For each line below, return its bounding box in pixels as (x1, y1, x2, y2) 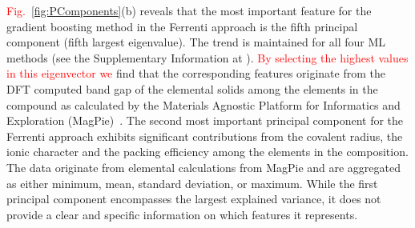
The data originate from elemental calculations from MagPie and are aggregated (6, 158, 401, 175)
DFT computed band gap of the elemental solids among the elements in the (6, 80, 378, 97)
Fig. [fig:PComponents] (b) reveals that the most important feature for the (6, 2, 372, 18)
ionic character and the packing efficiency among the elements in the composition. (6, 143, 409, 160)
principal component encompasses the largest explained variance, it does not (6, 190, 381, 207)
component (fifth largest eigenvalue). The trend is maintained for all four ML (6, 34, 386, 50)
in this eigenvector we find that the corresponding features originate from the (6, 65, 385, 82)
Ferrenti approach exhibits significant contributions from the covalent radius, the (6, 127, 403, 144)
